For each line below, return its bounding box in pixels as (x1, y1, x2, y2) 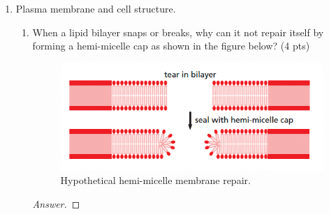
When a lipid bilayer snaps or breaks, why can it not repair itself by (32, 24, 324, 39)
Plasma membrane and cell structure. (15, 1, 176, 15)
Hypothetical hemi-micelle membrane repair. (60, 173, 251, 188)
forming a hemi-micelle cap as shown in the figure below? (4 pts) (32, 38, 310, 53)
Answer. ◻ (32, 196, 80, 211)
